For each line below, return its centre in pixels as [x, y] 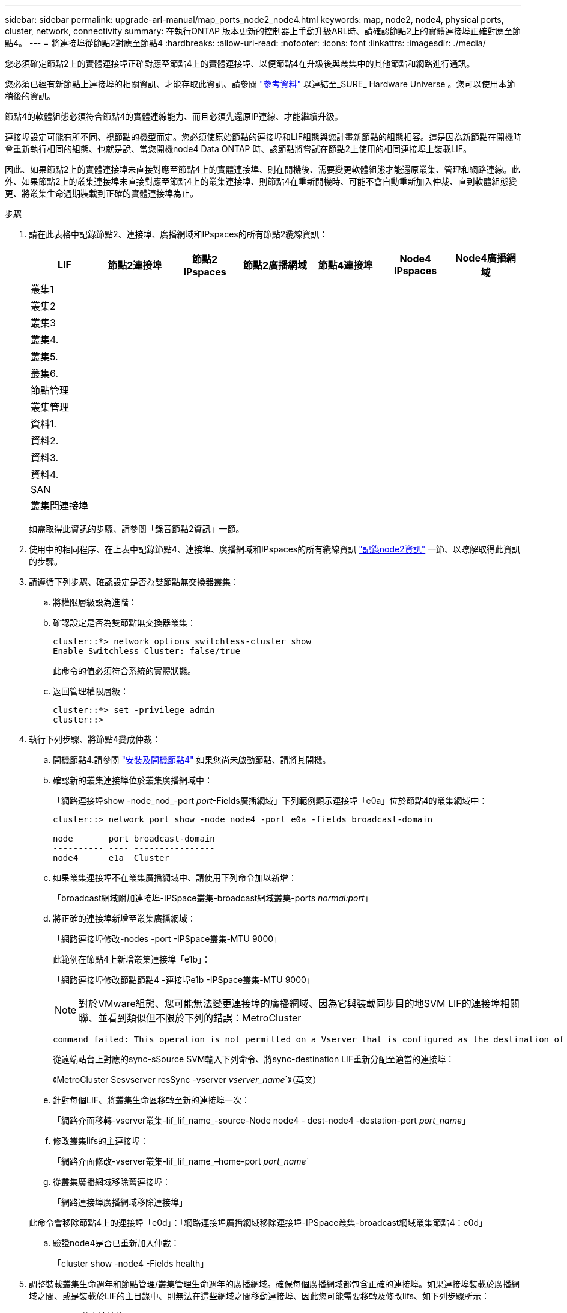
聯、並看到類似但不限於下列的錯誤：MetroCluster [190, 1018]
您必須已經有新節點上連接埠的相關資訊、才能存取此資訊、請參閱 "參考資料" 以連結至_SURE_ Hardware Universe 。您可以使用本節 [260, 84]
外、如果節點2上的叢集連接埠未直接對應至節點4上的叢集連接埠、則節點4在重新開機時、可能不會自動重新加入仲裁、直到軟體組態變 [261, 181]
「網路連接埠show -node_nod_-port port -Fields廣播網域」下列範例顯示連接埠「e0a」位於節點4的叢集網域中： [270, 800]
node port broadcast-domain [134, 839]
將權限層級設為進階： [95, 602]
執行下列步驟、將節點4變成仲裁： [95, 739]
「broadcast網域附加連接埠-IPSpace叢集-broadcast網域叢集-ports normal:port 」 [213, 898]
